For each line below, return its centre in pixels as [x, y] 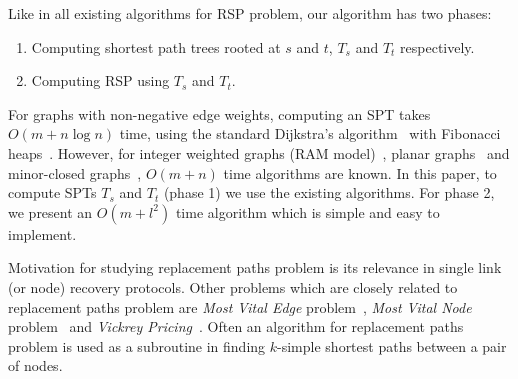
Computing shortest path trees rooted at [156, 46]
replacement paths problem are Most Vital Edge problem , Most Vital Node [240, 306]
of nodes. [35, 365]
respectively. [437, 46]
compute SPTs [52, 192]
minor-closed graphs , [75, 172]
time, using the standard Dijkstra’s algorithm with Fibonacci [310, 133]
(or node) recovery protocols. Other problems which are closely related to [233, 286]
